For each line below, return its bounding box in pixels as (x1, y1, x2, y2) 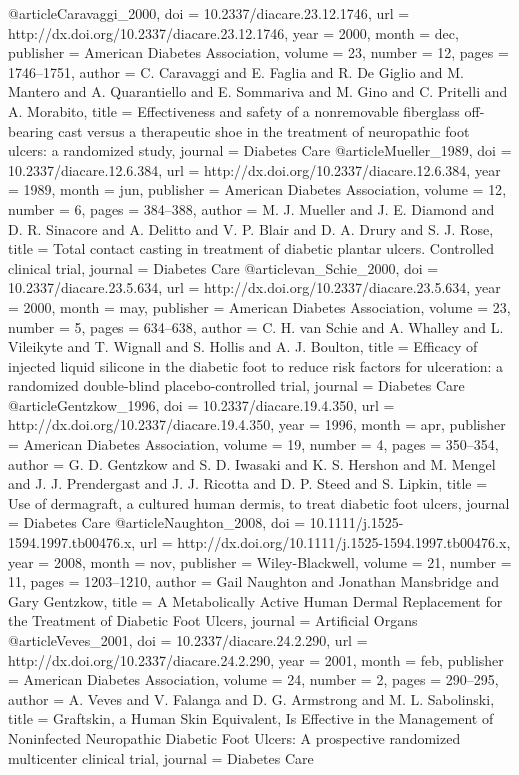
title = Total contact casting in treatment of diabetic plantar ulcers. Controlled (8, 238, 495, 259)
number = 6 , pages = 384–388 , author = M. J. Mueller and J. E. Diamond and (8, 198, 495, 219)
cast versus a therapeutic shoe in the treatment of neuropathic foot (58, 120, 470, 141)
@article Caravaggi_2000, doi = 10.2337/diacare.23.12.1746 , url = (8, 3, 410, 23)
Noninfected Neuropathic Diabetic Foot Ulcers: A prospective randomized (8, 727, 461, 748)
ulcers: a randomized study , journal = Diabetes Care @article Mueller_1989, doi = (8, 140, 512, 161)
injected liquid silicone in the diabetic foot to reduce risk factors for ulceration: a (8, 355, 504, 376)
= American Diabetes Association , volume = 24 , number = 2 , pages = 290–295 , (8, 669, 499, 690)
